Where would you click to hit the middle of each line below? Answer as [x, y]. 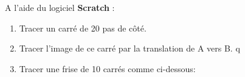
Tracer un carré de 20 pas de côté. [83, 28]
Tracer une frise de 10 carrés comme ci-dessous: [107, 68]
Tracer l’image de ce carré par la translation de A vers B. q [129, 48]
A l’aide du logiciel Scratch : [60, 7]
